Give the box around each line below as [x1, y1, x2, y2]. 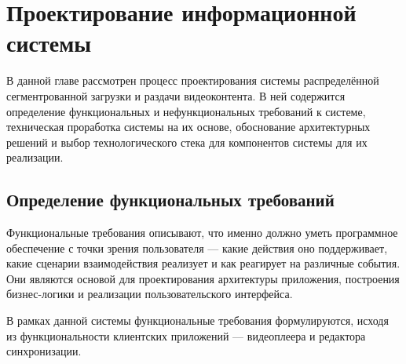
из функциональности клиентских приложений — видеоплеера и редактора [6, 327, 366, 344]
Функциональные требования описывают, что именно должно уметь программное [6, 224, 398, 241]
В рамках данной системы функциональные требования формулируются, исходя [6, 312, 389, 329]
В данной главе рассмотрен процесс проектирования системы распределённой [6, 72, 379, 89]
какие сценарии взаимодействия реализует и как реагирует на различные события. [6, 255, 401, 271]
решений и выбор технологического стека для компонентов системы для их [6, 133, 368, 150]
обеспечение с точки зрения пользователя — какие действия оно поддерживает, [6, 239, 388, 256]
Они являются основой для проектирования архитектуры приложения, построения [6, 270, 400, 286]
